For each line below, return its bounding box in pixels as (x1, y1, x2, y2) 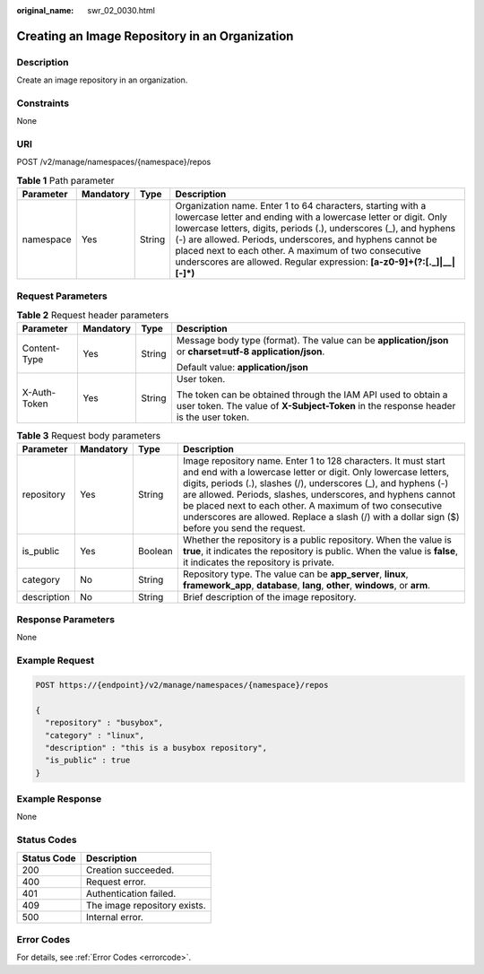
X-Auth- (22, 387, 56, 399)
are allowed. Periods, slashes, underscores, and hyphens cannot (182, 488, 456, 500)
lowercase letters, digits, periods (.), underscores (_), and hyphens (175, 222, 456, 235)
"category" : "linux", (45, 730, 145, 740)
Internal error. (85, 910, 143, 923)
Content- (22, 342, 60, 354)
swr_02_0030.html (87, 5, 156, 15)
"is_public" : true (45, 755, 131, 766)
